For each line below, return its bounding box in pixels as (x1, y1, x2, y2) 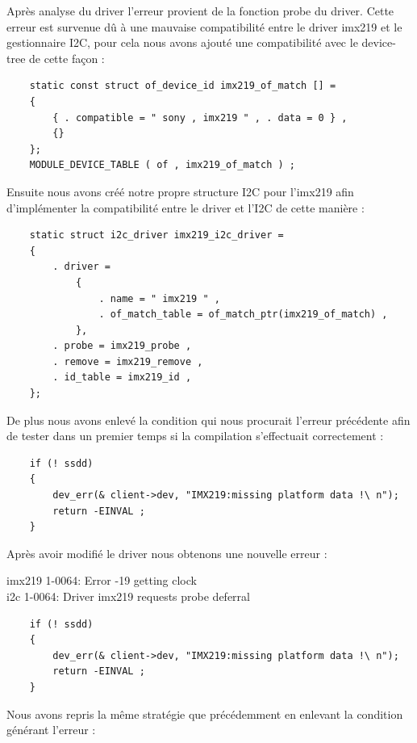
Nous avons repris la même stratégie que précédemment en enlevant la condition (6, 705, 403, 722)
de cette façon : (29, 49, 105, 66)
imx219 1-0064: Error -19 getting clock (6, 572, 197, 589)
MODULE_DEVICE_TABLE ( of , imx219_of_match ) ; (29, 159, 295, 171)
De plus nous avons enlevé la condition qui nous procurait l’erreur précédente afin (6, 411, 411, 428)
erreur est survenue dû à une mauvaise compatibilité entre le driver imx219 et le (6, 18, 402, 35)
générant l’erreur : (6, 721, 96, 738)
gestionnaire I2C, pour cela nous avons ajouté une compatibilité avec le (6, 34, 358, 51)
